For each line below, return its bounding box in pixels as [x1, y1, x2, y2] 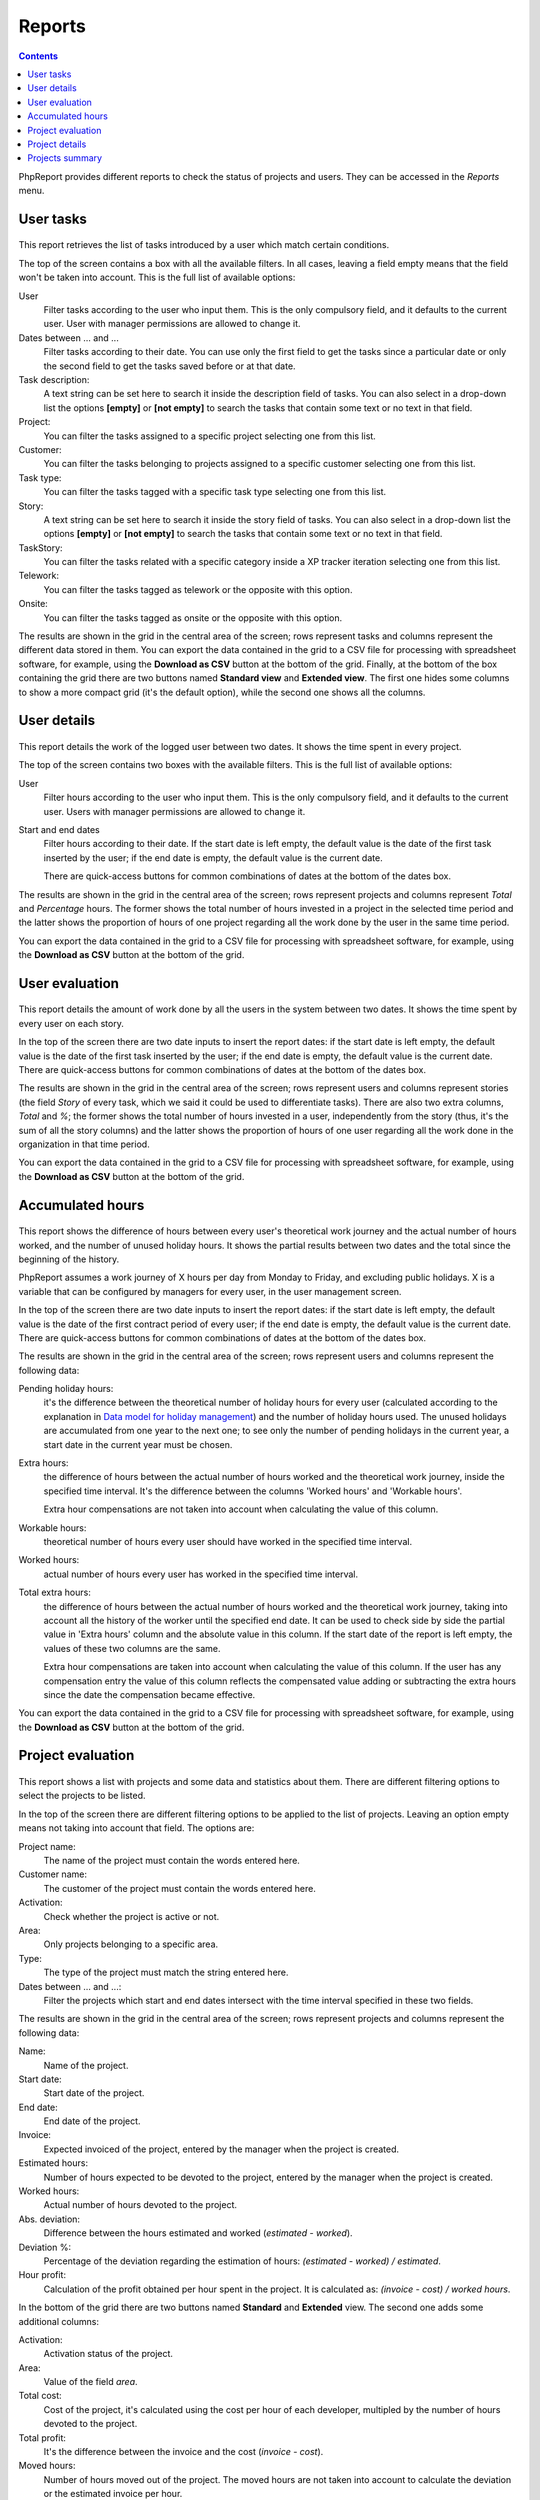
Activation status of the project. [43, 2348, 174, 2360]
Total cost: [18, 2390, 62, 2402]
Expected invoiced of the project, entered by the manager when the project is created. [43, 2143, 400, 2155]
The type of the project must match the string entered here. [43, 1966, 289, 1979]
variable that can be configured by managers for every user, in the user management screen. [18, 1285, 402, 1297]
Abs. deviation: [18, 2213, 80, 2225]
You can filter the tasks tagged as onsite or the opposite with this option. [43, 611, 343, 624]
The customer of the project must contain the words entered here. [43, 1882, 317, 1894]
